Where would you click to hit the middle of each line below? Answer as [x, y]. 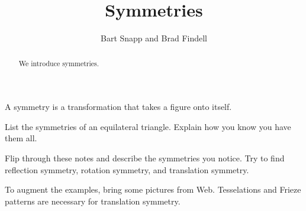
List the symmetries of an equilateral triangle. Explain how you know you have [148, 126]
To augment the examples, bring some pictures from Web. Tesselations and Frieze [153, 189]
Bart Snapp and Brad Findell [154, 38]
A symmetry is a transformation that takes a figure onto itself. [118, 107]
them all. [21, 138]
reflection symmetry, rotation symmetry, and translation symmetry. [127, 169]
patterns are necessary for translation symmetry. [93, 201]
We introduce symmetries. [59, 63]
